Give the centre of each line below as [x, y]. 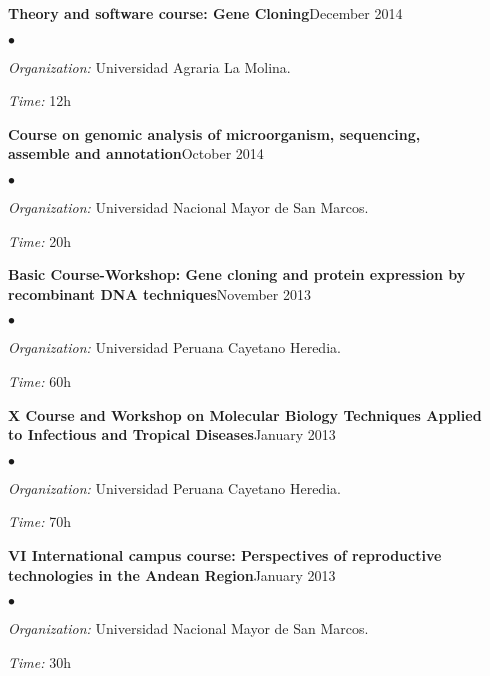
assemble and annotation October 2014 [136, 153]
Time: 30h [39, 661]
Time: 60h [39, 380]
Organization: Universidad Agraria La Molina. [149, 66]
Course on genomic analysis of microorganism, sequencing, [214, 133]
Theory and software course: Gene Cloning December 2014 [205, 13]
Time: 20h [39, 240]
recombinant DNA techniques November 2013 [159, 293]
